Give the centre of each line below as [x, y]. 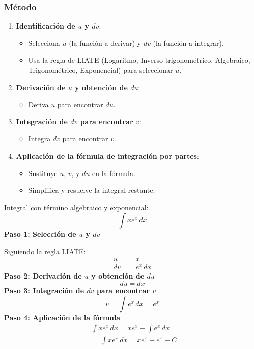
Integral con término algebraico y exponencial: [76, 207]
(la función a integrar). [188, 43]
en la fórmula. [114, 173]
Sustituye [43, 173]
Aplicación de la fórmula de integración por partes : [107, 155]
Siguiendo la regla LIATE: [45, 251]
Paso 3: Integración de [44, 291]
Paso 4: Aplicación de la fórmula [62, 317]
